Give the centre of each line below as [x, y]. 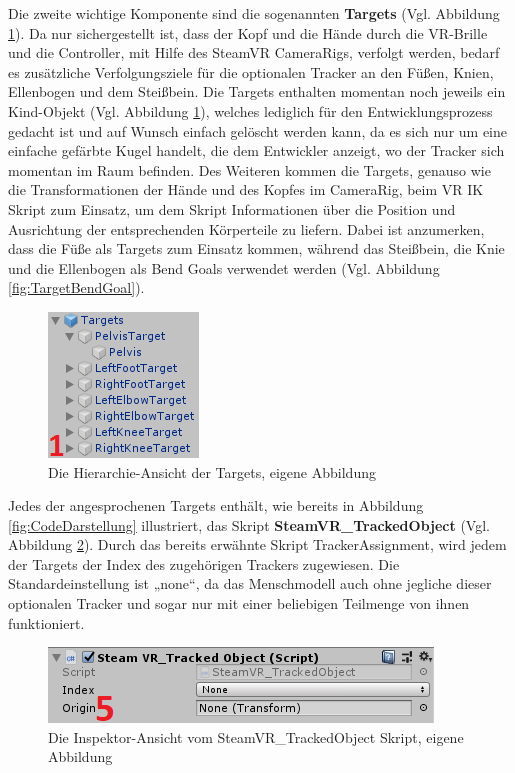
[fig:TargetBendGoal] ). [76, 287]
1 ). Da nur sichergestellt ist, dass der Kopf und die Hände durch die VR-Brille [248, 32]
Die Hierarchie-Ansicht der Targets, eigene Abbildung [212, 471]
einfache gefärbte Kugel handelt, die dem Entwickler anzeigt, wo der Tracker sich [256, 150]
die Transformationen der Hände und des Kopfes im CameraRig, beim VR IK [246, 189]
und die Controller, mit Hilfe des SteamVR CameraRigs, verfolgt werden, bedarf [254, 52]
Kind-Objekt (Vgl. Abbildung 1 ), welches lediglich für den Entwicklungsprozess [250, 110]
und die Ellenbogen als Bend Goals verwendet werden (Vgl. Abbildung [224, 267]
